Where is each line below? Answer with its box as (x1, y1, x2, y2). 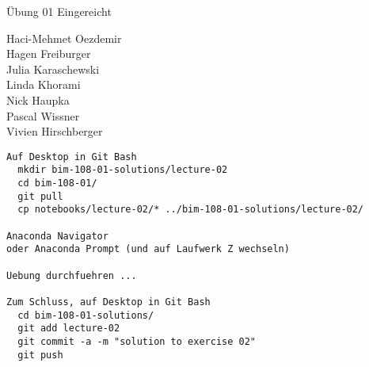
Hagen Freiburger (6, 45, 91, 62)
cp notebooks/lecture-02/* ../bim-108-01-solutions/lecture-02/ (17, 204, 364, 216)
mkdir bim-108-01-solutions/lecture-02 (17, 164, 228, 176)
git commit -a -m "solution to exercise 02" (17, 335, 256, 347)
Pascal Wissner (6, 107, 80, 124)
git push (17, 349, 63, 361)
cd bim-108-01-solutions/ (17, 309, 154, 321)
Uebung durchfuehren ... (6, 270, 137, 281)
